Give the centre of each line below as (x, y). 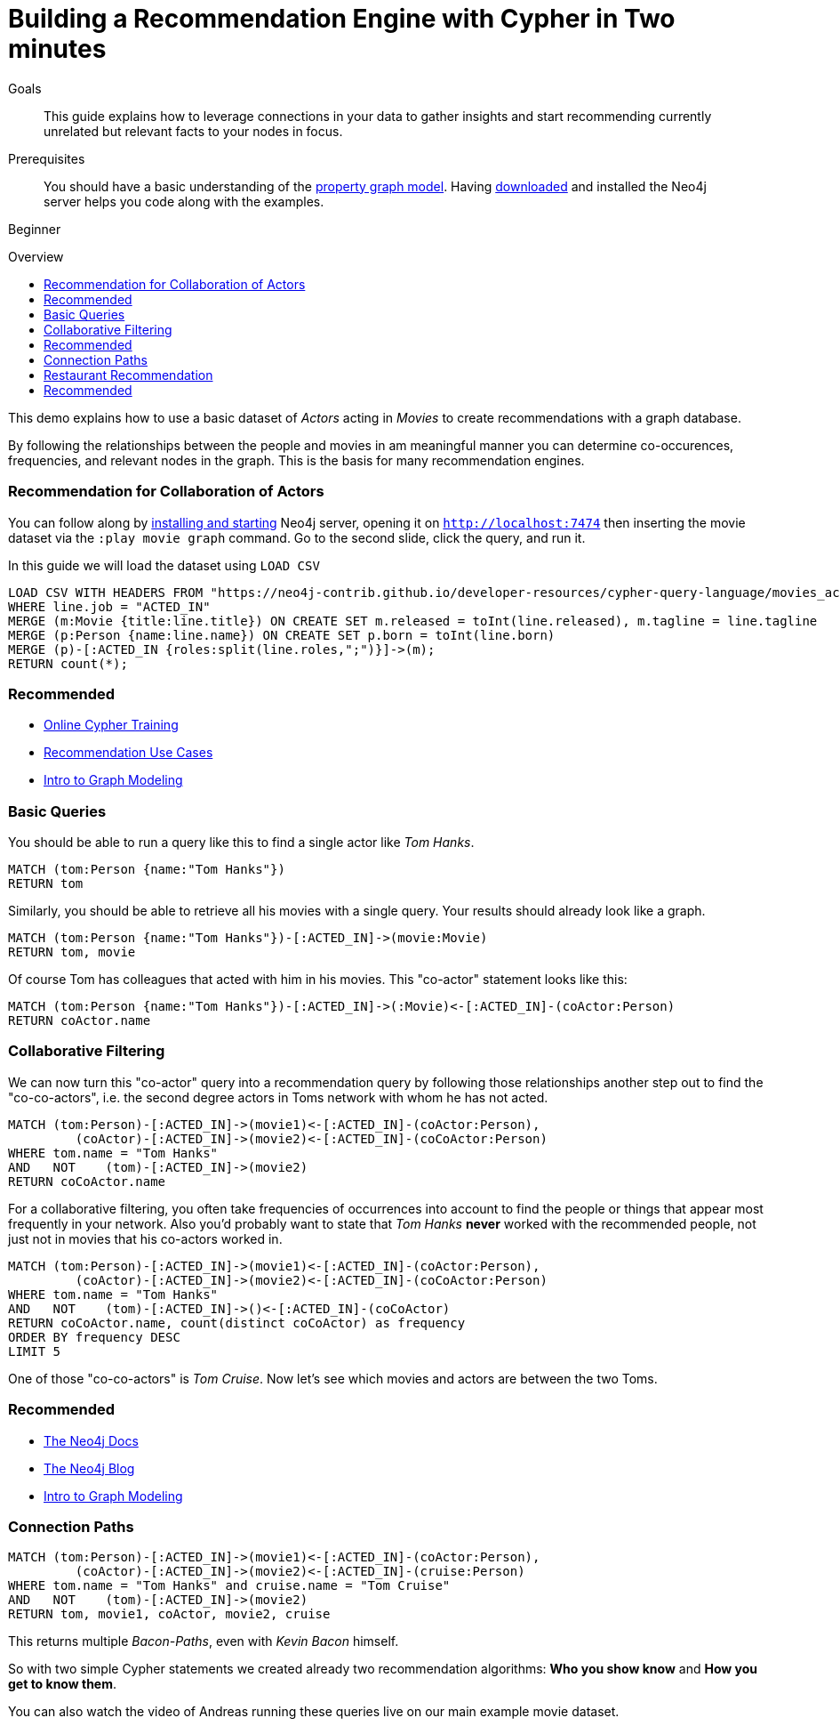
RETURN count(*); (68, 663)
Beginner (35, 229)
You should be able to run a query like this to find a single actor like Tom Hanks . (241, 842)
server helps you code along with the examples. (184, 201)
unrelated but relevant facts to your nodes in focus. (193, 131)
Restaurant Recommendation (128, 375)
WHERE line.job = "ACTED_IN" (109, 606)
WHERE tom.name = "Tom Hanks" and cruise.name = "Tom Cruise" (229, 1586)
